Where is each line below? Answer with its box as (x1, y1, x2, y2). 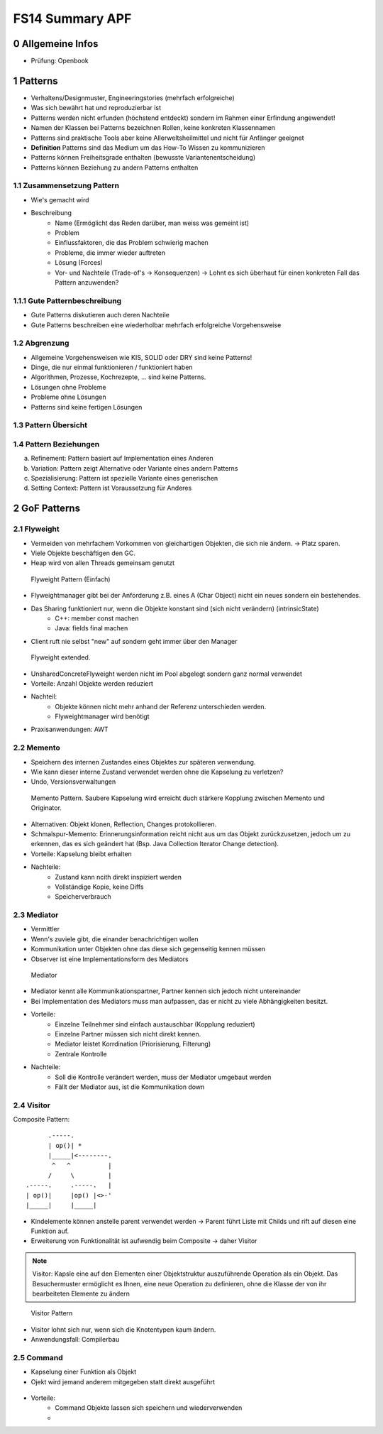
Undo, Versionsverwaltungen (30, 777, 116, 786)
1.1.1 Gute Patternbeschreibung (13, 295, 122, 305)
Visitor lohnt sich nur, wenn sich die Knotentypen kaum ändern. (30, 1325, 216, 1334)
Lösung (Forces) (55, 258, 103, 267)
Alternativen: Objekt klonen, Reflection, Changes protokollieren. (30, 820, 217, 828)
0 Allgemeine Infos (13, 38, 99, 50)
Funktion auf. (30, 1227, 70, 1235)
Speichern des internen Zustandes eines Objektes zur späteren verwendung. (30, 757, 256, 766)
